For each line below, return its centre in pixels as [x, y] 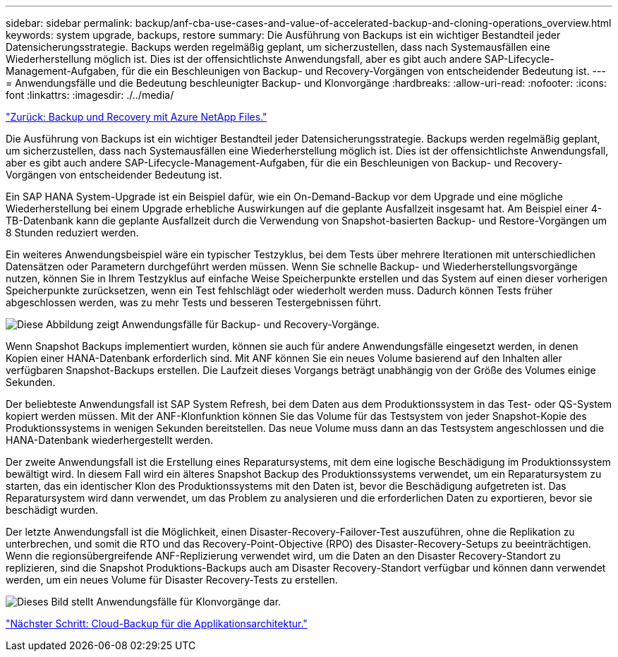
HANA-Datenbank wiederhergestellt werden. [109, 440]
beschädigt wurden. [52, 510]
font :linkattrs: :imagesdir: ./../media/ [90, 95]
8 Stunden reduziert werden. [72, 233]
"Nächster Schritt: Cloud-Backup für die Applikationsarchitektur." [157, 623]
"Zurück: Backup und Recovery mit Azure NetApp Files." [137, 117]
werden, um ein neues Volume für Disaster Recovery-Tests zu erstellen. [172, 580]
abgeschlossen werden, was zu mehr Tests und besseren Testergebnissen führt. [194, 302]
